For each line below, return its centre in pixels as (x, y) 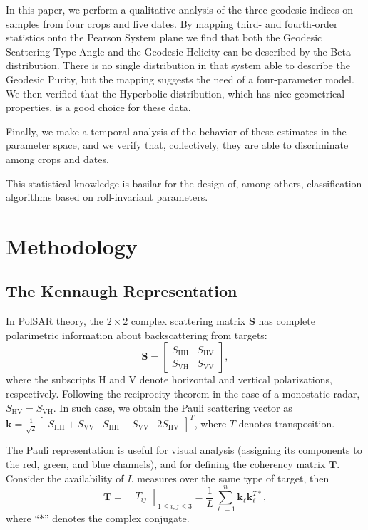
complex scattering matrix (188, 321)
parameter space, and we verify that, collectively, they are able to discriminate (177, 145)
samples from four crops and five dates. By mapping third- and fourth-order (172, 23)
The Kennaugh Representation (122, 291)
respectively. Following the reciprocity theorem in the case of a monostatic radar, (183, 394)
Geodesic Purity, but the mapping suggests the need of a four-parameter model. (180, 79)
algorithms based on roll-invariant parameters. (107, 197)
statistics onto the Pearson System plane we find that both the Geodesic (164, 37)
